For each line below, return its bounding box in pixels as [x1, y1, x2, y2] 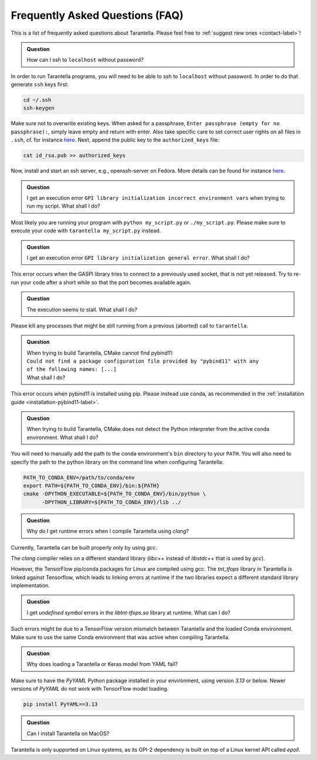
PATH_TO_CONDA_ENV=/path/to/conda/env [23, 474, 135, 481]
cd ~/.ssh [23, 97, 52, 103]
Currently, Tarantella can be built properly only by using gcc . [11, 544, 158, 551]
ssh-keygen [23, 105, 55, 112]
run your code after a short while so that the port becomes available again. [11, 279, 191, 286]
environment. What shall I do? [26, 434, 99, 441]
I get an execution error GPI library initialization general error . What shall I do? [26, 254, 250, 261]
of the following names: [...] [26, 366, 117, 373]
